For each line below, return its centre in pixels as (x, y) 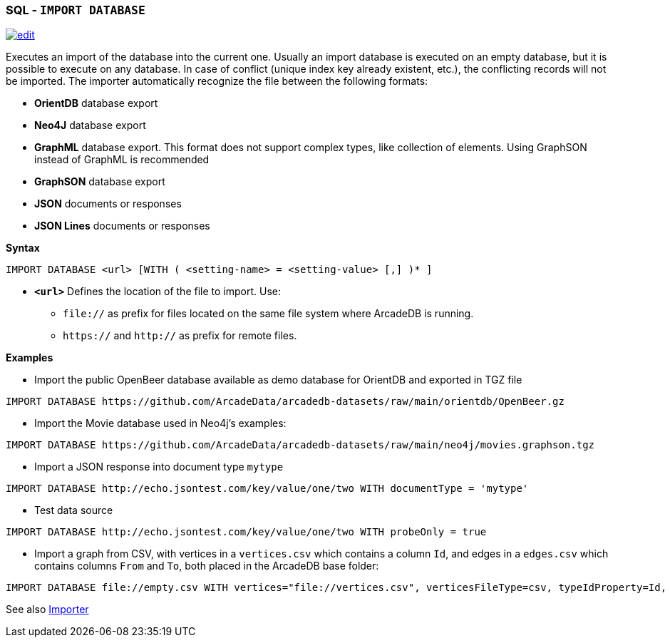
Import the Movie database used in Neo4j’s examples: (160, 423)
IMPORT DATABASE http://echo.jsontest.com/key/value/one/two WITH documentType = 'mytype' (267, 489)
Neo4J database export (90, 125)
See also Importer (47, 609)
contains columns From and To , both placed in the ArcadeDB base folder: (207, 566)
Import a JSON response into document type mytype (159, 467)
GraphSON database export (100, 182)
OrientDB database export (96, 103)
